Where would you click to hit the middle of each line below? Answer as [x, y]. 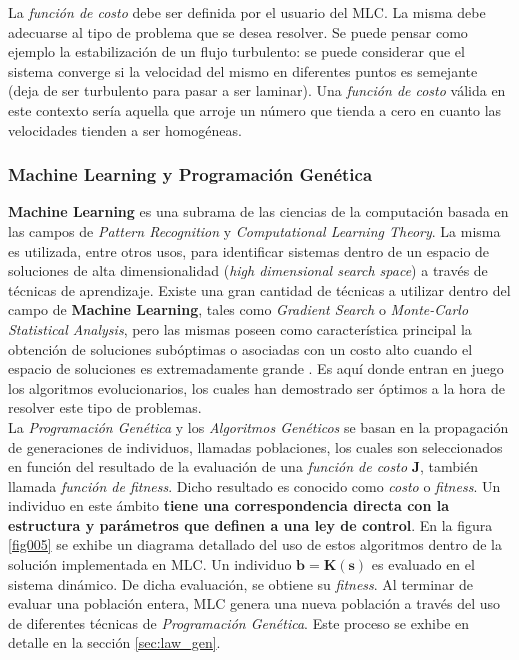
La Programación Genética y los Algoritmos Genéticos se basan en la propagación [258, 426]
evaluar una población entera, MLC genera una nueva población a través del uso [254, 603]
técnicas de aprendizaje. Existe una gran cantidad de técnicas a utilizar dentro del [259, 289]
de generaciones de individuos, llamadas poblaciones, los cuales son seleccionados [255, 446]
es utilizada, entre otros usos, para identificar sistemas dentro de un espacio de [249, 250]
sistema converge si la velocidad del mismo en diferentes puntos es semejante [243, 70]
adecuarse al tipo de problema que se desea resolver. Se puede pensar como [238, 31]
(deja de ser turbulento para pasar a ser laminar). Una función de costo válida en [257, 90]
